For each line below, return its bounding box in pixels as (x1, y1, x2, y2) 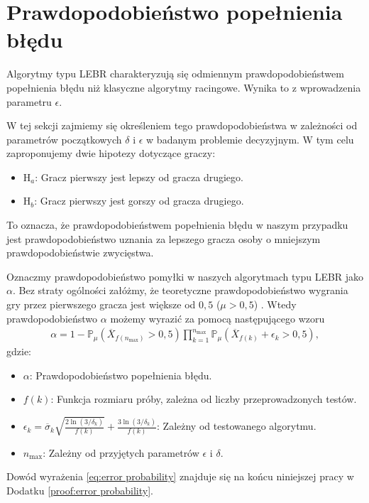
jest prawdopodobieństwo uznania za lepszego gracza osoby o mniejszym (6, 231, 321, 246)
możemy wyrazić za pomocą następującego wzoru (110, 310, 325, 325)
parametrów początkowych (6, 131, 122, 146)
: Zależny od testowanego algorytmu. (157, 418, 316, 433)
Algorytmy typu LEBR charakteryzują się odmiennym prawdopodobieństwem (6, 66, 344, 81)
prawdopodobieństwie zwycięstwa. (6, 245, 154, 260)
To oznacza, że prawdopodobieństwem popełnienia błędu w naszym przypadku (6, 217, 348, 232)
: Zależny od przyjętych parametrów (43, 445, 199, 460)
